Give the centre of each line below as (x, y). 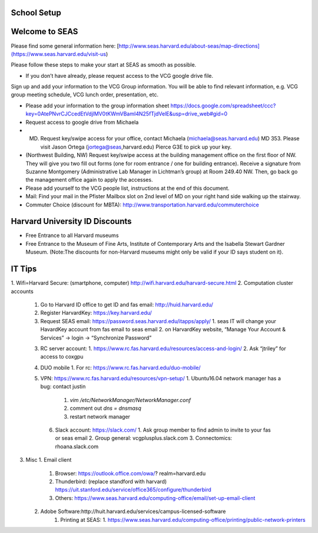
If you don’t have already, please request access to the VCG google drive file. (120, 75)
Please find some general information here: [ (65, 46)
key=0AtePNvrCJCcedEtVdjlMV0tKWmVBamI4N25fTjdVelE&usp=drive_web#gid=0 (127, 114)
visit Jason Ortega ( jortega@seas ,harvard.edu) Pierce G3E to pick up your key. (136, 147)
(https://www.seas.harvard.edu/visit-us (58, 54)
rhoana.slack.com (77, 446)
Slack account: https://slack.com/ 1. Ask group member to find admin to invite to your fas (163, 430)
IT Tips (24, 269)
